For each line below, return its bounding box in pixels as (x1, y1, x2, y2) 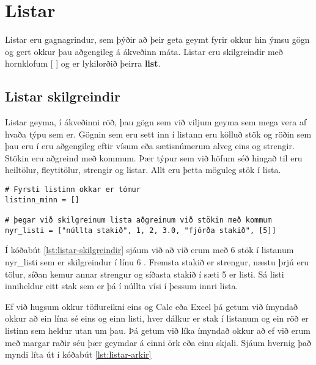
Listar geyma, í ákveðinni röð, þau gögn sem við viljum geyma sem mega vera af (5, 116, 307, 128)
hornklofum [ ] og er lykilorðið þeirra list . (5, 57, 161, 70)
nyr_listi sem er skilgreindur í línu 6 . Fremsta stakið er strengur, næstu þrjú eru (5, 255, 309, 268)
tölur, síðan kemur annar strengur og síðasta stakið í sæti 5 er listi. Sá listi (5, 267, 284, 280)
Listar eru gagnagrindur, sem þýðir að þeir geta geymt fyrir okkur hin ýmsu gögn (5, 33, 310, 46)
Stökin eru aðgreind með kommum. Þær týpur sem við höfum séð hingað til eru (5, 151, 303, 164)
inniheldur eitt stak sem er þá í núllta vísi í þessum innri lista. (5, 279, 238, 292)
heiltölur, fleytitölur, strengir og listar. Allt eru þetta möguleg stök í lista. (5, 163, 281, 176)
